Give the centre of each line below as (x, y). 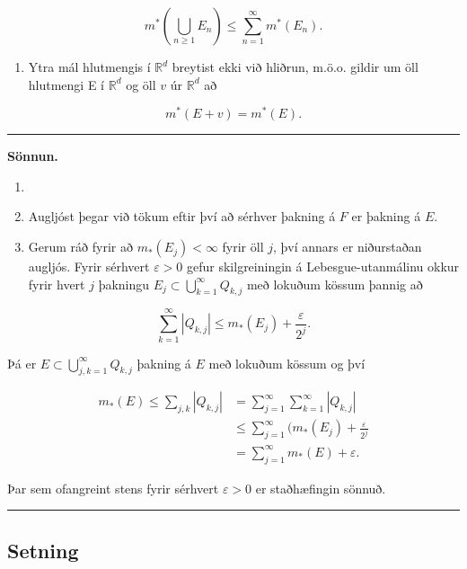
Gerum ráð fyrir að (80, 247)
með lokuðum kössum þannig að (335, 284)
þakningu (124, 284)
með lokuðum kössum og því (287, 363)
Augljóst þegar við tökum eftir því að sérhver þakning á (182, 216)
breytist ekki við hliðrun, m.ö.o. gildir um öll (295, 67)
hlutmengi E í (66, 84)
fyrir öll (243, 247)
